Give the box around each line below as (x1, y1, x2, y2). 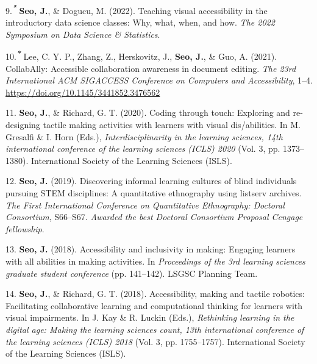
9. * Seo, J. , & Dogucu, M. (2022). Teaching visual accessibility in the (5, 2, 268, 16)
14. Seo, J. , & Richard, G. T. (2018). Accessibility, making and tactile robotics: (5, 287, 305, 300)
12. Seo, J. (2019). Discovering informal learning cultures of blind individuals (5, 174, 297, 187)
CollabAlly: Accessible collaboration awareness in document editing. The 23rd (5, 62, 296, 74)
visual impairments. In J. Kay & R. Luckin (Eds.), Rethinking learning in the (5, 311, 294, 324)
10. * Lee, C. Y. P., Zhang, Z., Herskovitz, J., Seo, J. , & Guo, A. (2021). (5, 48, 277, 63)
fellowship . (5, 222, 45, 235)
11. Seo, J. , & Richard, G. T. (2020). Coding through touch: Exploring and (5, 106, 290, 119)
